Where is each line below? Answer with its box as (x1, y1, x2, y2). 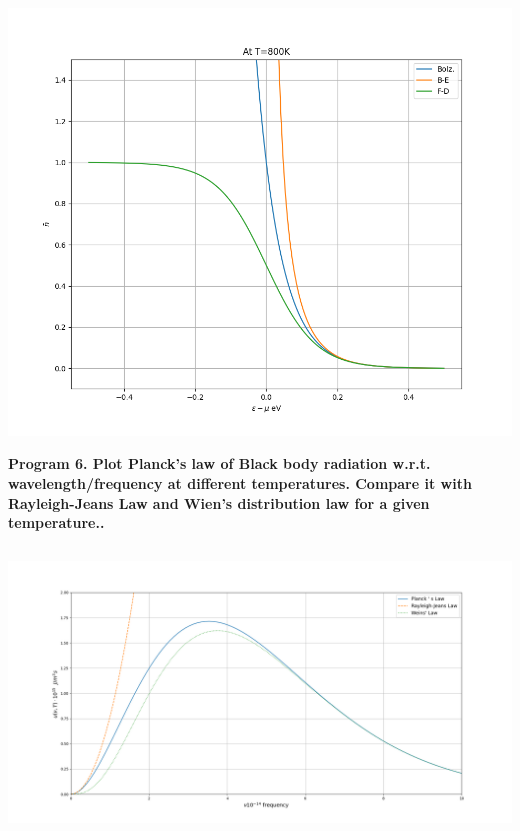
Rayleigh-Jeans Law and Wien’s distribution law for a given (8, 492, 430, 513)
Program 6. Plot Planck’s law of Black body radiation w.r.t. (8, 453, 431, 474)
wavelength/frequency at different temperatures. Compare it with (8, 472, 472, 493)
